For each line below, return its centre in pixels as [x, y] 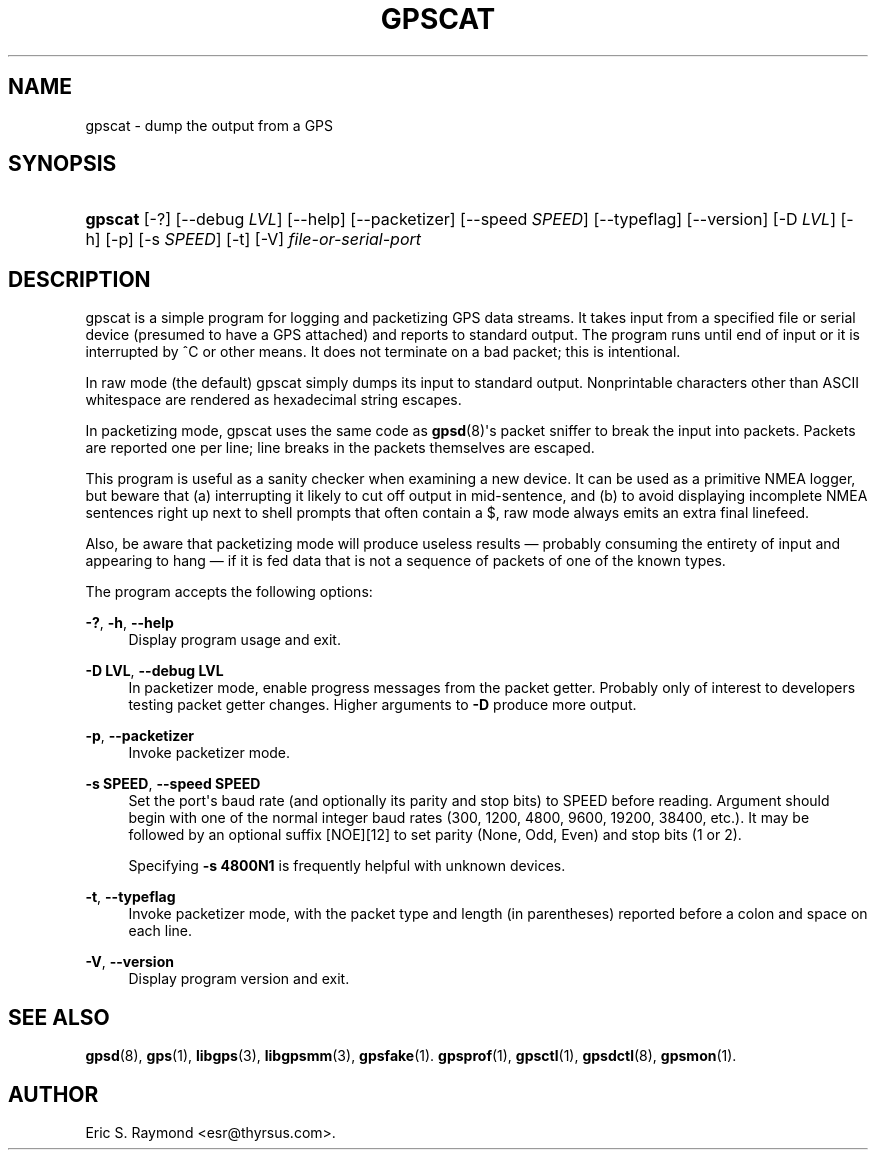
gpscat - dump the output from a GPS [209, 125]
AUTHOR [53, 1094]
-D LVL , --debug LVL [154, 671]
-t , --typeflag [130, 897]
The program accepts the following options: [229, 592]
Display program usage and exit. [234, 640]
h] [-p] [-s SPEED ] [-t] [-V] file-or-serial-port [253, 239]
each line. [160, 931]
